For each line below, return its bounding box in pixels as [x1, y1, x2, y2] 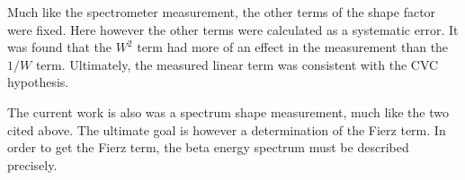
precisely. [7, 155, 58, 174]
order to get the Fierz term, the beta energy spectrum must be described [7, 138, 409, 157]
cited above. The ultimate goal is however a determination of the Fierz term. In [7, 120, 446, 139]
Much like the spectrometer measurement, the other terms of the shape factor [7, 3, 436, 21]
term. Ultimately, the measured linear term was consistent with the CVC [35, 55, 439, 73]
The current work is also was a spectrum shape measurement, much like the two [7, 102, 449, 121]
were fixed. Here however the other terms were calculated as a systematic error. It [7, 20, 459, 39]
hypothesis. [7, 73, 69, 91]
